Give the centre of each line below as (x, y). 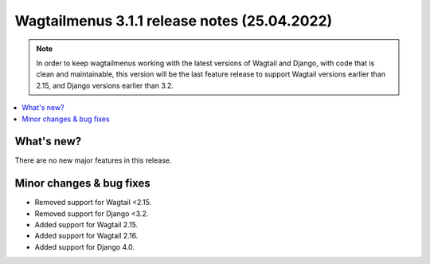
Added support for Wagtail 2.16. (86, 236)
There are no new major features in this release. (93, 160)
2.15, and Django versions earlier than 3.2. (105, 85)
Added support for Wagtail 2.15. (86, 225)
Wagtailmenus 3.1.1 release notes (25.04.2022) (174, 21)
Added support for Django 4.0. (85, 246)
